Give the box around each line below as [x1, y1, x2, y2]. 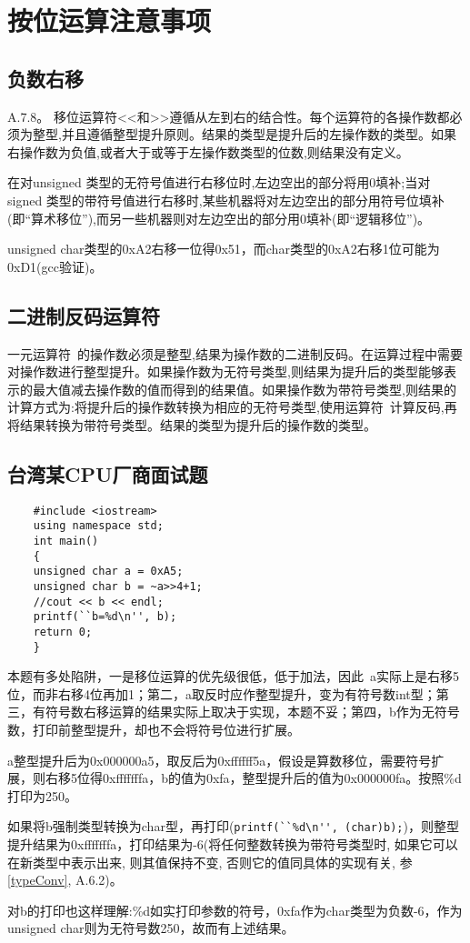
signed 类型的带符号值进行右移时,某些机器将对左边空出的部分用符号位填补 [7, 190, 445, 209]
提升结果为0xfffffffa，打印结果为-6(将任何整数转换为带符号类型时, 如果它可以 [7, 835, 458, 854]
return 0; [33, 625, 93, 638]
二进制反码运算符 [7, 301, 160, 329]
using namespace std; [33, 519, 164, 533]
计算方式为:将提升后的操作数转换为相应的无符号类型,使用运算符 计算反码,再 [7, 397, 457, 416]
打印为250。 [7, 786, 77, 805]
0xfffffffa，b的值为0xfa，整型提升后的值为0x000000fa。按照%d [102, 768, 462, 788]
